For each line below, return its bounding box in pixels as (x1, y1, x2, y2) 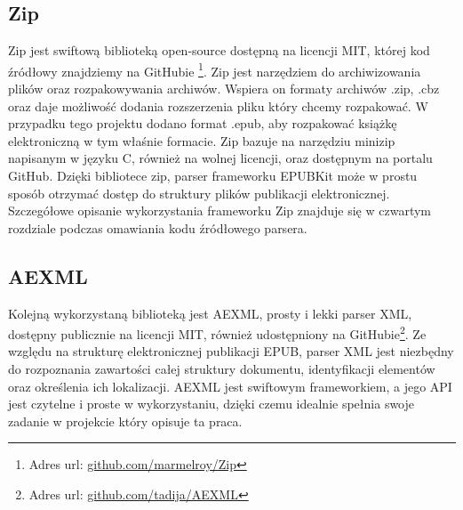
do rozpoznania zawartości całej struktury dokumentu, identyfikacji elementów (8, 360, 435, 378)
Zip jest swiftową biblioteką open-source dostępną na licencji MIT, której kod (8, 41, 430, 60)
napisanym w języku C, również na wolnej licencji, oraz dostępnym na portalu (8, 149, 433, 167)
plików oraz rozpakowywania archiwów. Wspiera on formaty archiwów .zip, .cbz (8, 79, 440, 98)
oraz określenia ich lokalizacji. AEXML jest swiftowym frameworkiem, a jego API (8, 376, 452, 395)
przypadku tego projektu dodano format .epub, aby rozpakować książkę (8, 114, 397, 133)
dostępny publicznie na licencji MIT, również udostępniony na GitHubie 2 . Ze (8, 322, 427, 343)
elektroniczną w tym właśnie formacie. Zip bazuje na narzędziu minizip (8, 131, 395, 150)
